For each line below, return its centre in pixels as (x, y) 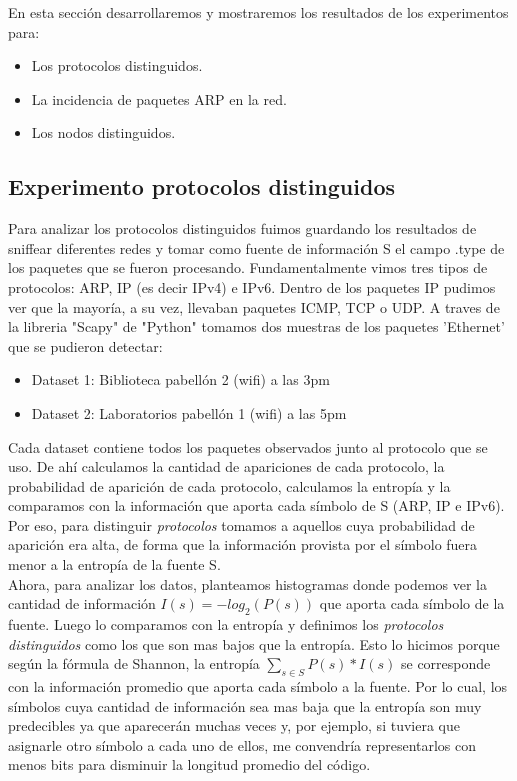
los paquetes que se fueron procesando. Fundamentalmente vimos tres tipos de (248, 267)
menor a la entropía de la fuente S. (114, 564)
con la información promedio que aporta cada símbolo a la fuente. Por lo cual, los (258, 686)
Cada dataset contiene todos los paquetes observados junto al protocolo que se (248, 446)
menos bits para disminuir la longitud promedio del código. (189, 764)
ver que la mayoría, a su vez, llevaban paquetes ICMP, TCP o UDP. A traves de (254, 306)
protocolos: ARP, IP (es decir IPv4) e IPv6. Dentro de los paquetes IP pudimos (252, 286)
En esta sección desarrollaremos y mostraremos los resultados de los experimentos (258, 12)
